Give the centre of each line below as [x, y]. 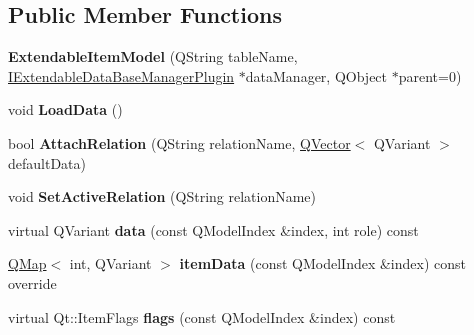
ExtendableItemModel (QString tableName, [153, 56]
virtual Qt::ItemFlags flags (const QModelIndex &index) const [202, 316]
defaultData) [47, 162]
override [32, 282]
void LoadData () [65, 109]
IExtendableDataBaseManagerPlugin [121, 75]
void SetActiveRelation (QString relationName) [162, 196]
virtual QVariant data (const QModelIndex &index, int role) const [213, 229]
